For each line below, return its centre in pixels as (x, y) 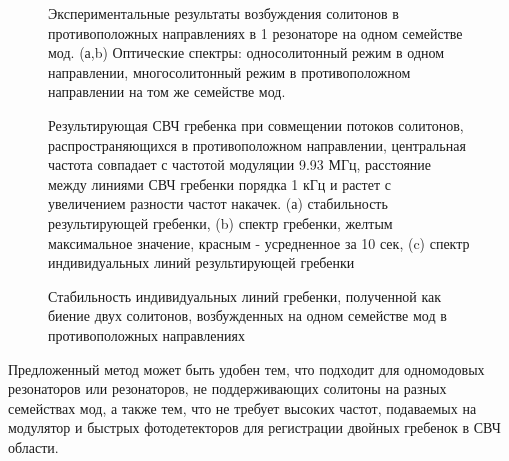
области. (33, 446)
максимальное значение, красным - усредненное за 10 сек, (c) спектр (259, 242)
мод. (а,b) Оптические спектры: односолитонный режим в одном (246, 52)
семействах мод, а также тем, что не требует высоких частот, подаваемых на (242, 407)
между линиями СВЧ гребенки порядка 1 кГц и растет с (219, 183)
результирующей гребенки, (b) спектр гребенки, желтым (220, 222)
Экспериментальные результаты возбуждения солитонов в (223, 13)
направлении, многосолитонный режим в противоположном (229, 71)
